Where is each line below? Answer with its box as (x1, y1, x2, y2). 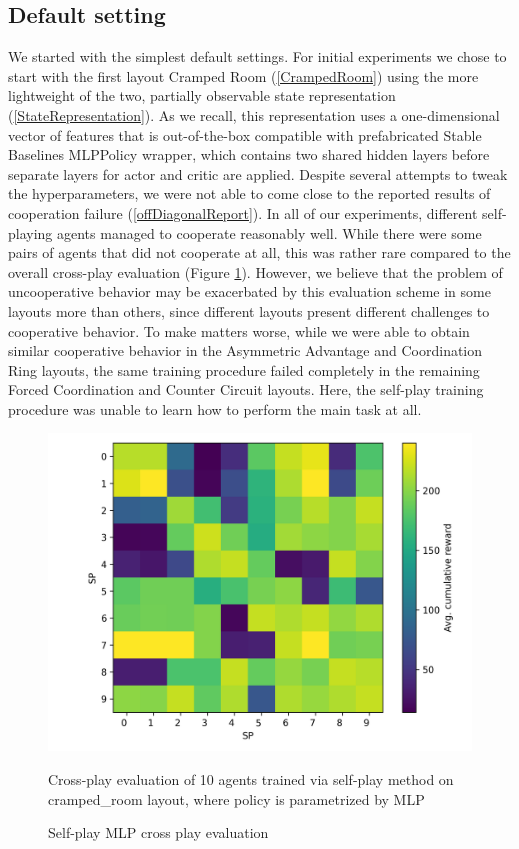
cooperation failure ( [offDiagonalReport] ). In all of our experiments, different (8, 202, 478, 223)
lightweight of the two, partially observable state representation (8, 85, 396, 106)
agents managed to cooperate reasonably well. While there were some (57, 222, 482, 243)
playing (8, 222, 53, 243)
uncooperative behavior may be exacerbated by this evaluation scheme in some (8, 281, 491, 302)
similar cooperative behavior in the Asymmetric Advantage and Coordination (8, 340, 483, 361)
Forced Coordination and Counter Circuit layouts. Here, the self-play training (8, 379, 484, 400)
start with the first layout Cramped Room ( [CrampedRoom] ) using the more (8, 65, 479, 86)
